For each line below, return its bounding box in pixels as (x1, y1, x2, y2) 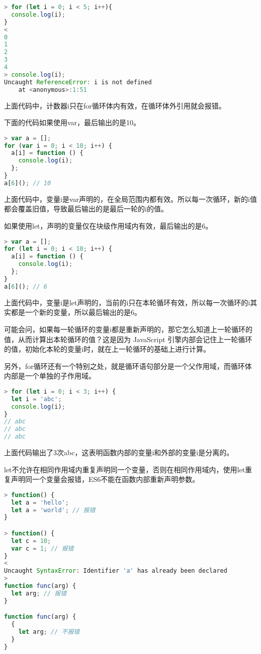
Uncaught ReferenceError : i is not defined (4, 78, 152, 86)
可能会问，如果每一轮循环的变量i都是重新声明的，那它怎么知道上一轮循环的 (4, 323, 252, 334)
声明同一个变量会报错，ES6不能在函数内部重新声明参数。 (11, 474, 200, 484)
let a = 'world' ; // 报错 (11, 506, 96, 514)
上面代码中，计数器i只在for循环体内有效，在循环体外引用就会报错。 (4, 100, 226, 111)
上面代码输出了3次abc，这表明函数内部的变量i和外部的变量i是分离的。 (4, 447, 234, 457)
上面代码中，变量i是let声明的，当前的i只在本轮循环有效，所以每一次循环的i (4, 297, 250, 307)
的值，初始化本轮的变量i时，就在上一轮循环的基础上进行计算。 (4, 344, 210, 354)
